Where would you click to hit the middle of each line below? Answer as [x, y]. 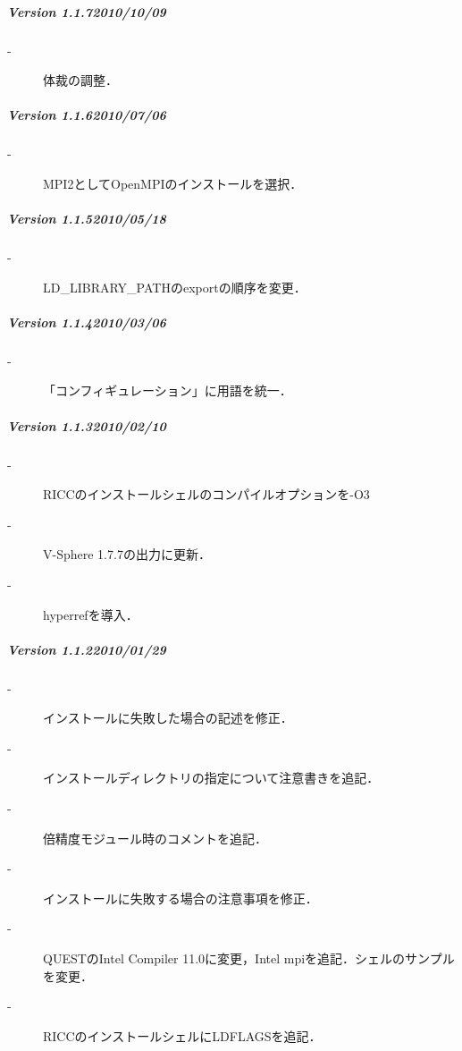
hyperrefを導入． [91, 614]
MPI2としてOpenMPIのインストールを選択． [173, 183]
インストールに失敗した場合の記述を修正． [168, 718]
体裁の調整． [80, 80]
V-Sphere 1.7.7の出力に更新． [127, 554]
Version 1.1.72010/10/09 [87, 11]
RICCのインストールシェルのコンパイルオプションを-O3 [206, 494]
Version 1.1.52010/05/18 [87, 219]
